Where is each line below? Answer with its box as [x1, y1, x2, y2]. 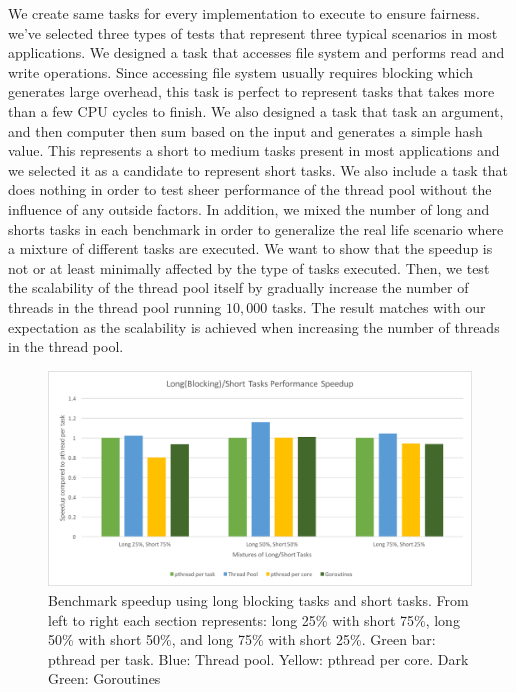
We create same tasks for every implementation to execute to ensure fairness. [8, 3, 480, 23]
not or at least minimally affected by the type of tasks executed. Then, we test [8, 257, 490, 278]
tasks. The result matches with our [271, 296, 486, 317]
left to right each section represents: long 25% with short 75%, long [48, 609, 460, 630]
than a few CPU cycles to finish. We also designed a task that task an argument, [8, 100, 504, 121]
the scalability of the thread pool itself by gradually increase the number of [8, 277, 469, 298]
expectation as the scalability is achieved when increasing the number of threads [8, 316, 500, 337]
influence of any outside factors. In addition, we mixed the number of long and [8, 198, 490, 219]
